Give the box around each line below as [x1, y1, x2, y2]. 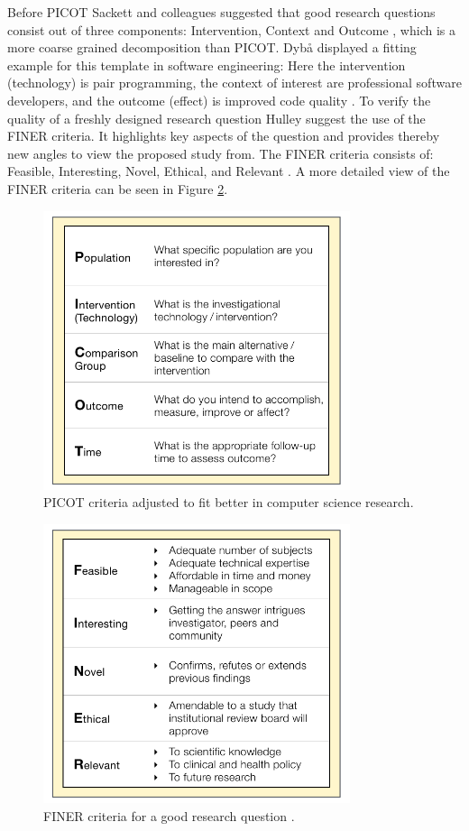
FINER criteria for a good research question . [43, 806, 295, 825]
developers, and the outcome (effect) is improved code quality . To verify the [7, 90, 431, 109]
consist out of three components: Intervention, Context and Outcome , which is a [7, 20, 455, 39]
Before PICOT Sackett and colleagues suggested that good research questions [7, 3, 436, 21]
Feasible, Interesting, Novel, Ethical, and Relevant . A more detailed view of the [7, 162, 450, 180]
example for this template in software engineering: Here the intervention [7, 55, 406, 74]
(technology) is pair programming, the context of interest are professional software [7, 73, 462, 92]
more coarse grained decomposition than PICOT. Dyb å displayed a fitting [7, 38, 417, 57]
